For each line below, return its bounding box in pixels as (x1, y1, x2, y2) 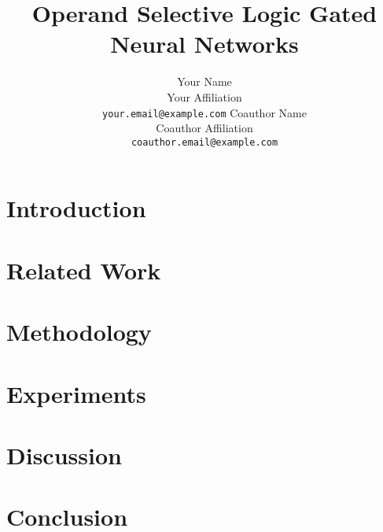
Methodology (6, 316, 152, 348)
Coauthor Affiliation (156, 120, 253, 136)
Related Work (6, 253, 161, 286)
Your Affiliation (167, 88, 242, 105)
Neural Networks (110, 28, 299, 60)
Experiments (6, 377, 146, 409)
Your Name (177, 73, 232, 90)
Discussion (6, 438, 122, 471)
